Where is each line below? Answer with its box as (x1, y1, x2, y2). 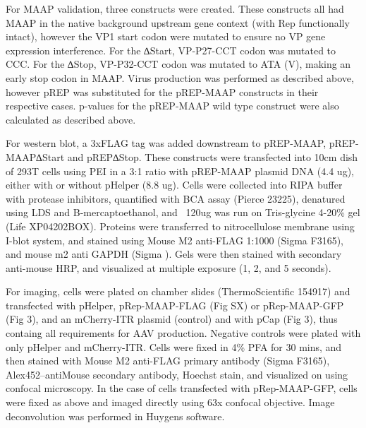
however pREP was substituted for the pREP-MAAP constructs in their (6, 84, 319, 99)
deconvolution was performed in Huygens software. (6, 408, 225, 423)
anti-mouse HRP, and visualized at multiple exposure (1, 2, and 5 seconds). (6, 260, 331, 275)
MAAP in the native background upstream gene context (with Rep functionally (6, 15, 350, 30)
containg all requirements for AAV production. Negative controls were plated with (6, 326, 361, 340)
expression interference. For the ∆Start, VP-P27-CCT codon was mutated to (6, 42, 336, 57)
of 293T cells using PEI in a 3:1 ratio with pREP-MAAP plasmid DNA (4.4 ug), (6, 163, 354, 178)
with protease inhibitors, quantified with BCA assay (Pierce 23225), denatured (6, 191, 346, 206)
